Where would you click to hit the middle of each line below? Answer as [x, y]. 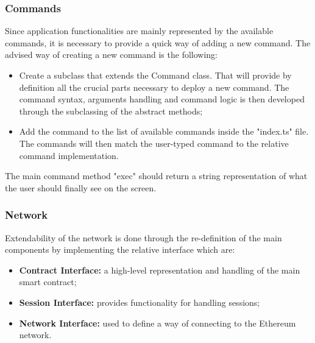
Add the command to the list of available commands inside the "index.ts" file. [164, 131]
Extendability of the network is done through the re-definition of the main [143, 237]
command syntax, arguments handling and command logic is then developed [162, 99]
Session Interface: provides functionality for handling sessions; [140, 302]
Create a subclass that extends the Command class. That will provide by [155, 75]
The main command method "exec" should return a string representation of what [156, 176]
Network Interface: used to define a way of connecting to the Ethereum [157, 323]
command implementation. [69, 155]
